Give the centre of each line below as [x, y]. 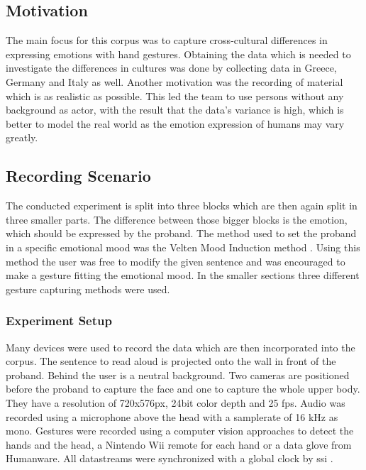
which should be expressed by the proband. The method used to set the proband [181, 233]
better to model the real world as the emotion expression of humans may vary [175, 123]
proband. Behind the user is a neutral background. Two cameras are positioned [178, 375]
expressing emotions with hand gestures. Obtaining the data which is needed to [178, 54]
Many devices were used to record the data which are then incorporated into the [181, 347]
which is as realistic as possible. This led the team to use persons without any [175, 95]
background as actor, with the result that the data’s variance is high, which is [175, 110]
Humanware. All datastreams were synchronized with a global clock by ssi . [170, 458]
